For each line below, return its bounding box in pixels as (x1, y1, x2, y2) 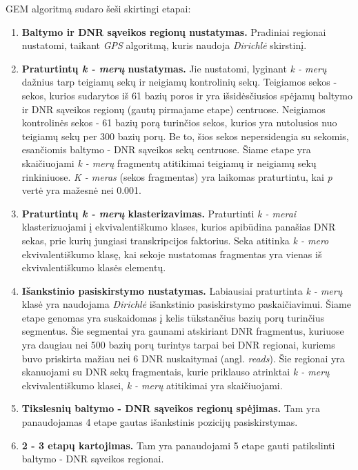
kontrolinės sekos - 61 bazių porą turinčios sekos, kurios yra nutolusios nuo (21, 115, 337, 130)
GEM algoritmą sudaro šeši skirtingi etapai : (6, 1, 191, 15)
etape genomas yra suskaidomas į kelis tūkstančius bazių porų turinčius (21, 310, 325, 324)
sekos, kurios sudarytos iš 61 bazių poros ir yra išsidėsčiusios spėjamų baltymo (21, 88, 352, 102)
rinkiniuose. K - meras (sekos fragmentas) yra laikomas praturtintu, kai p (21, 169, 332, 184)
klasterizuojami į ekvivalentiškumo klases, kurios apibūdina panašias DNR (21, 219, 336, 234)
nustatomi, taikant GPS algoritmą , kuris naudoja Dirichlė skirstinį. (21, 38, 307, 52)
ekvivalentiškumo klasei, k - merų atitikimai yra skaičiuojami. (21, 378, 283, 392)
